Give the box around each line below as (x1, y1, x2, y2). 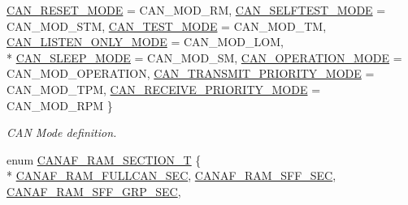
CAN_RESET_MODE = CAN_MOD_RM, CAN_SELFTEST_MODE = (7, 2, 386, 18)
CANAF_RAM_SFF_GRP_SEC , (7, 182, 181, 199)
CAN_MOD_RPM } (7, 96, 113, 113)
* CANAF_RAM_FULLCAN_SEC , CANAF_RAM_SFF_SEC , (7, 167, 336, 184)
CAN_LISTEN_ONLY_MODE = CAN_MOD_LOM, (7, 33, 284, 50)
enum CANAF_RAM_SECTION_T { (7, 151, 202, 168)
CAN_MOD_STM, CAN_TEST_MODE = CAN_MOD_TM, (7, 17, 327, 34)
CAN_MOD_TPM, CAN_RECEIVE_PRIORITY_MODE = (7, 80, 321, 97)
